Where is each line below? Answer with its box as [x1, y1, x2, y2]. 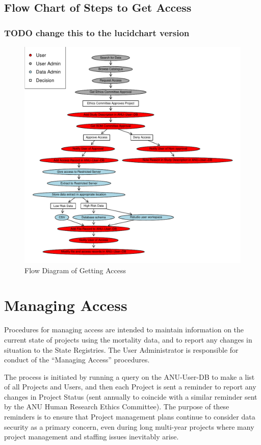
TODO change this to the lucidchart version [4, 26, 190, 39]
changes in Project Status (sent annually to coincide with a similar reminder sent [4, 391, 257, 402]
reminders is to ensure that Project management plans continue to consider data [4, 411, 255, 422]
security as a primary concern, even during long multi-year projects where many [4, 421, 254, 432]
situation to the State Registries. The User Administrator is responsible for [4, 344, 239, 355]
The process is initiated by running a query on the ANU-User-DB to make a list [4, 371, 255, 382]
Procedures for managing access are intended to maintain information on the [4, 324, 244, 335]
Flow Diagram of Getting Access [24, 265, 126, 275]
